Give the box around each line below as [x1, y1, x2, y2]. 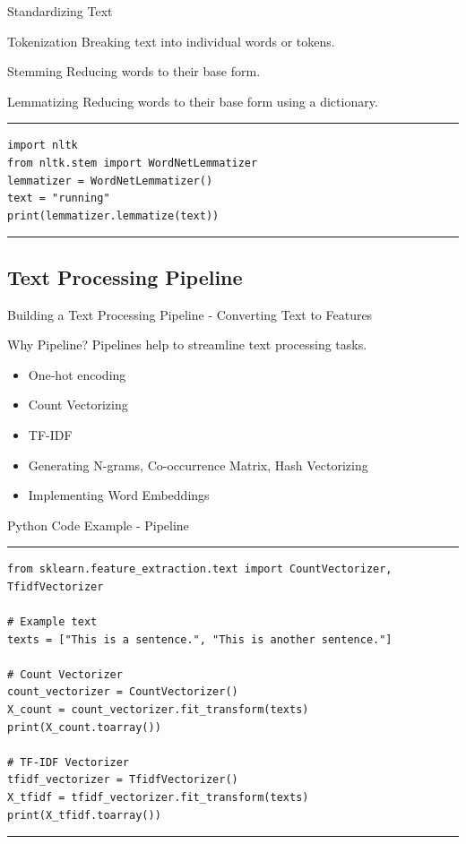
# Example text [7, 616, 98, 629]
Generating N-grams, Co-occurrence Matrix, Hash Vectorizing [28, 455, 368, 474]
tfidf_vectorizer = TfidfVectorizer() [7, 773, 238, 787]
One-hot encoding [28, 365, 126, 383]
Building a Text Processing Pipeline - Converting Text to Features [7, 305, 373, 323]
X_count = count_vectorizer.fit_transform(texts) [7, 703, 309, 717]
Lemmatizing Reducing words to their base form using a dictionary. [7, 91, 378, 110]
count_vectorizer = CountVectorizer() [7, 685, 238, 699]
